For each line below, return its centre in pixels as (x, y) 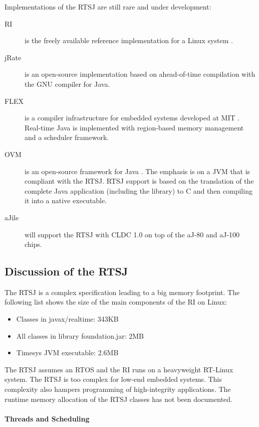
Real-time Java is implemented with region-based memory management (134, 127)
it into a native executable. (66, 200)
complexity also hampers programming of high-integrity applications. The (118, 389)
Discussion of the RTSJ (66, 271)
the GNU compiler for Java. (67, 84)
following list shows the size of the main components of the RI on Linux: (116, 302)
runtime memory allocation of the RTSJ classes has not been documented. (118, 399)
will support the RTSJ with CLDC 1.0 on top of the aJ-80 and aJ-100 (132, 234)
